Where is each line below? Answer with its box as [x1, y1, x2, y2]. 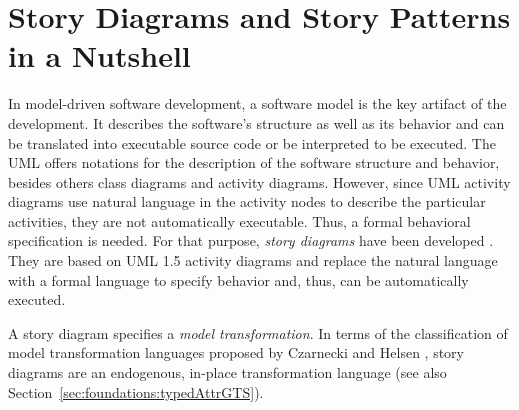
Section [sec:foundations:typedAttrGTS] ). [8, 381, 264, 402]
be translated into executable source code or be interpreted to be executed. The [8, 132, 496, 153]
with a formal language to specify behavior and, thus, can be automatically [8, 269, 469, 290]
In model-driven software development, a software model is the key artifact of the [8, 93, 507, 114]
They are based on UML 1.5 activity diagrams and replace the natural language [8, 250, 498, 271]
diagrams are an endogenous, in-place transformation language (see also [8, 362, 447, 383]
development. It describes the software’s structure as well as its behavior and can [8, 112, 505, 133]
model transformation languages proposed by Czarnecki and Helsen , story [8, 342, 464, 363]
